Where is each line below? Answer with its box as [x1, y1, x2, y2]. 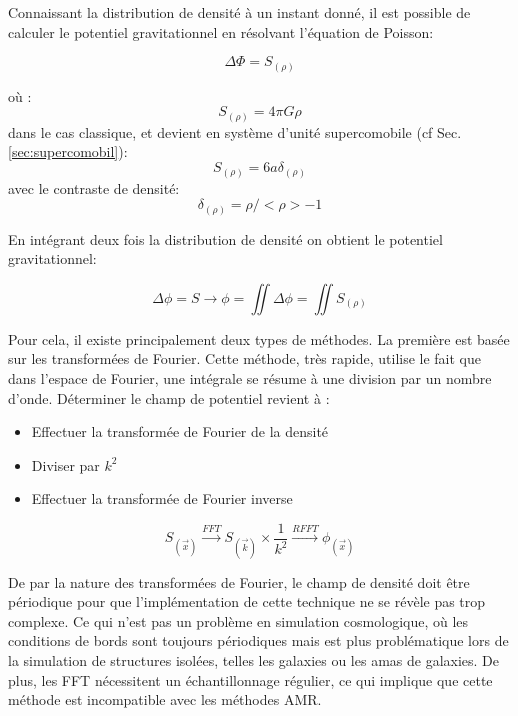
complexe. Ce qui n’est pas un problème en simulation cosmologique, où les [8, 610, 469, 631]
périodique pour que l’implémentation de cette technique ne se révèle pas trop [8, 591, 486, 612]
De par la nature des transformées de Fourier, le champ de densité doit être [8, 571, 470, 592]
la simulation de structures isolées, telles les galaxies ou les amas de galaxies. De [8, 650, 500, 670]
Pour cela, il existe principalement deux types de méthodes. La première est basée [8, 328, 510, 349]
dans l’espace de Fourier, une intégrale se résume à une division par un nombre [8, 368, 492, 388]
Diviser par [31, 454, 100, 475]
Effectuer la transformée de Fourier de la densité [31, 421, 329, 442]
